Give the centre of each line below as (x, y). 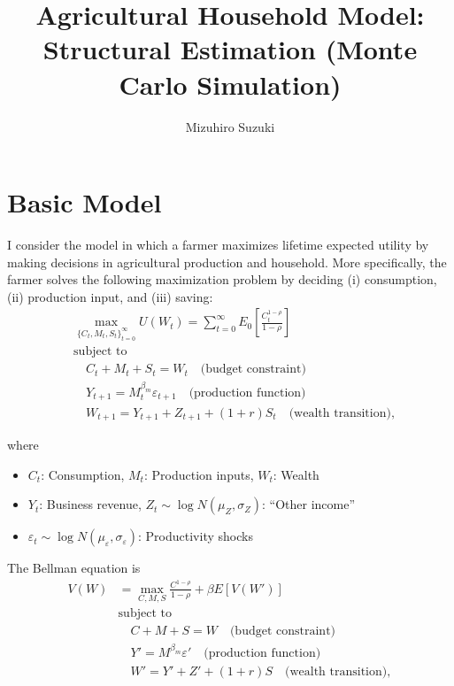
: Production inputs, (199, 474)
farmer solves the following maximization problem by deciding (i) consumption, (222, 279)
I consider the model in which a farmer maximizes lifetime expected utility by (218, 245)
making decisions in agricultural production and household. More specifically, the (227, 262)
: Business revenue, (90, 504)
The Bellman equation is (74, 568)
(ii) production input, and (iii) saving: (110, 296)
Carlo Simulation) (230, 84)
